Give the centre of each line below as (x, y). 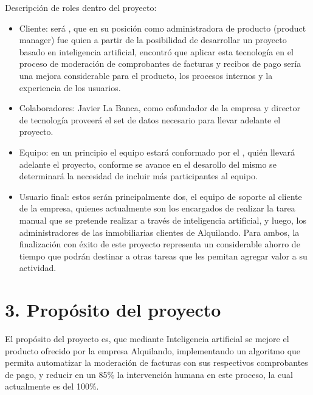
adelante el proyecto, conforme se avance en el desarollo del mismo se (148, 164)
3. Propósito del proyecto (113, 310)
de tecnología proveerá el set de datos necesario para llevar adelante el (150, 119)
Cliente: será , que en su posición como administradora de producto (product (163, 28)
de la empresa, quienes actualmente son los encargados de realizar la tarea (157, 208)
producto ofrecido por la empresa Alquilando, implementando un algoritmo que (153, 350)
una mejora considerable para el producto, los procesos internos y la (146, 75)
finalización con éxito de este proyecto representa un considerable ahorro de (160, 244)
